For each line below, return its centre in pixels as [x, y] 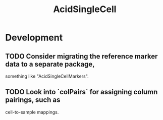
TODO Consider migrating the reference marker [82, 56]
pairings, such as [33, 100]
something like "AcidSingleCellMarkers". [47, 76]
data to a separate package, [50, 64]
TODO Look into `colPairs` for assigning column [82, 92]
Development [34, 38]
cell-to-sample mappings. [32, 112]
